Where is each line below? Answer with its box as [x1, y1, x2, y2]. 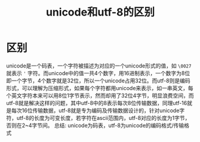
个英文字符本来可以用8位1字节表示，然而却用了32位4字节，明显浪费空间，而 [6, 92, 194, 99]
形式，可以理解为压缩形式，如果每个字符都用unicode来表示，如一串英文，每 [6, 84, 194, 91]
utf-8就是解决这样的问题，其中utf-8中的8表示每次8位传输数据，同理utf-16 [6, 99, 187, 106]
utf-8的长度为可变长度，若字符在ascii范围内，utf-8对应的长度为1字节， [16, 114, 190, 121]
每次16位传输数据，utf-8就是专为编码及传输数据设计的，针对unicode [11, 107, 180, 114]
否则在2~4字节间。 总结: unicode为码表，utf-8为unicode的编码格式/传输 [6, 122, 184, 129]
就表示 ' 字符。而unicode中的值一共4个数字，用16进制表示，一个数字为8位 [6, 69, 190, 76]
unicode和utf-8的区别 [45, 5, 155, 19]
